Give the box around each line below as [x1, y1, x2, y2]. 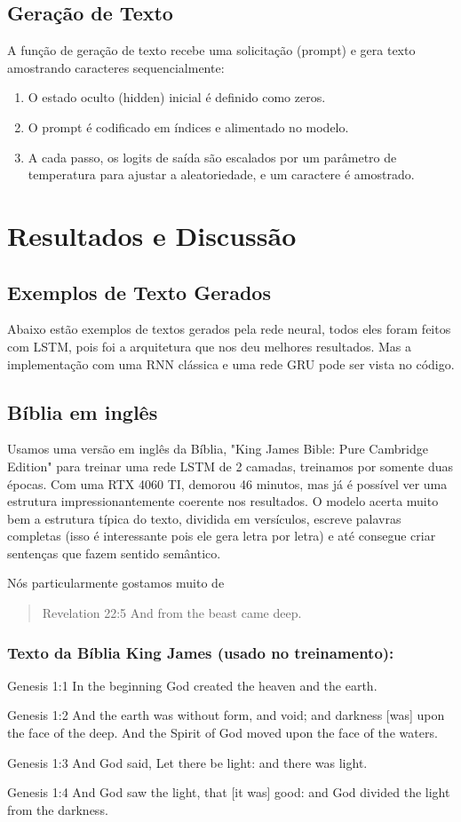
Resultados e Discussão [7, 217, 297, 253]
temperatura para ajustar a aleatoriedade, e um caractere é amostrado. [28, 165, 415, 184]
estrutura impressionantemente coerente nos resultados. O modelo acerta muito [7, 492, 439, 510]
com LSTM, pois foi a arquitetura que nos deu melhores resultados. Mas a [7, 336, 412, 355]
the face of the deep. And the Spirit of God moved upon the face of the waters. [7, 723, 438, 742]
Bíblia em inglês [7, 398, 158, 425]
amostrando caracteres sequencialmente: [7, 58, 225, 76]
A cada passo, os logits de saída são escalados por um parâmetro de [28, 147, 397, 166]
